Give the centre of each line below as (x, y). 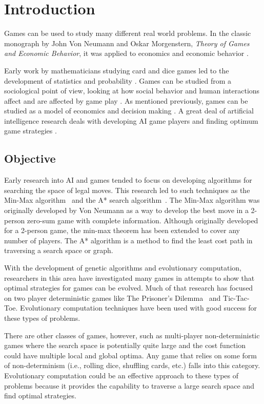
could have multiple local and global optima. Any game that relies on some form (130, 355)
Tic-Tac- (236, 297)
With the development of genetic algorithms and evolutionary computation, (123, 268)
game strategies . (31, 131)
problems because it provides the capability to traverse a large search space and (129, 385)
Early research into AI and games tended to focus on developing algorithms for (128, 180)
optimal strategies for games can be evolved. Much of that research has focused (129, 288)
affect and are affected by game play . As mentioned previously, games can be (126, 100)
